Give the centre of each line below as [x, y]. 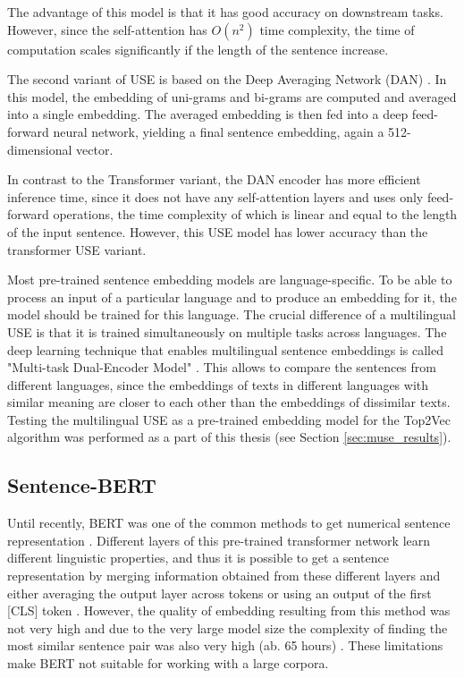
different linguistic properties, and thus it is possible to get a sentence [198, 558]
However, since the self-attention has [107, 29]
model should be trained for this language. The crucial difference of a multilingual [232, 314]
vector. [95, 149]
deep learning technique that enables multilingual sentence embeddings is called [226, 349]
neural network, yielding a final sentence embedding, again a [219, 131]
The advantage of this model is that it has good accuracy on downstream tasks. [225, 12]
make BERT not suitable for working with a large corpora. [168, 663]
